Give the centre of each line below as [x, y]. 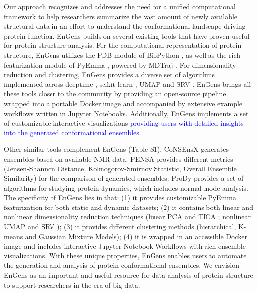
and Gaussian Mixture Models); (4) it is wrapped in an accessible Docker [136, 236]
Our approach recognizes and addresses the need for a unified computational [120, 6]
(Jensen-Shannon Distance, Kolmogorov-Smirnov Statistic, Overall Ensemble [120, 168]
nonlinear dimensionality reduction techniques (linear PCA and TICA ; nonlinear [127, 217]
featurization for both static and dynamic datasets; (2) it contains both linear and [128, 207]
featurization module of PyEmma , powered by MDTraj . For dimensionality [120, 64]
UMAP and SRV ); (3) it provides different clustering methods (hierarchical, [120, 227]
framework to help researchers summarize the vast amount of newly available [121, 16]
